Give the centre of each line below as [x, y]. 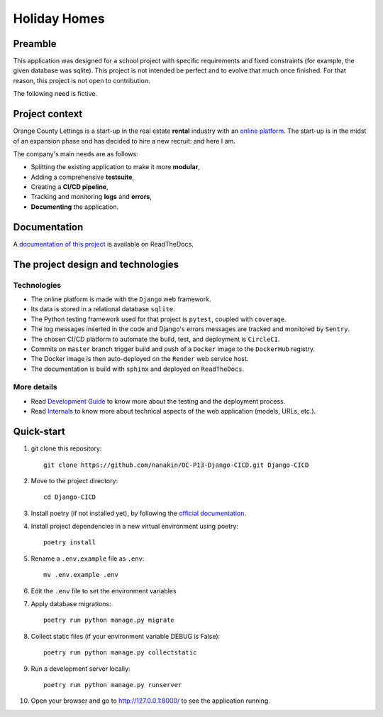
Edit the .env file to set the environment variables [104, 591]
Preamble [35, 44]
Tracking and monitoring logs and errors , [91, 197]
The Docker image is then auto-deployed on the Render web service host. [140, 359]
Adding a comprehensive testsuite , [83, 177]
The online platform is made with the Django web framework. [121, 299]
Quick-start [39, 432]
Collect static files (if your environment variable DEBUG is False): [126, 636]
